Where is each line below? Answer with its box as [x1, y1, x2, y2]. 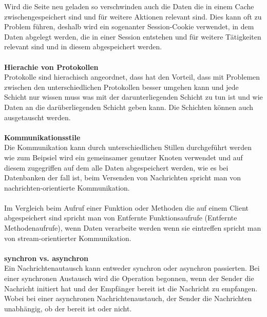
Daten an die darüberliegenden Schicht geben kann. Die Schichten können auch [4, 101, 254, 112]
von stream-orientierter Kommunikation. [4, 232, 131, 243]
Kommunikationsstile [4, 132, 81, 142]
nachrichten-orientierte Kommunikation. [4, 182, 130, 193]
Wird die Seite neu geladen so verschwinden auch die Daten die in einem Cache [4, 1, 254, 11]
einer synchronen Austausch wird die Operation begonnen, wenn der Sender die [4, 273, 254, 284]
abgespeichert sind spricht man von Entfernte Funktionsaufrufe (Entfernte [4, 212, 237, 223]
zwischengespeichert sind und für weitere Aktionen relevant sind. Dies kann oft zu [4, 11, 262, 22]
